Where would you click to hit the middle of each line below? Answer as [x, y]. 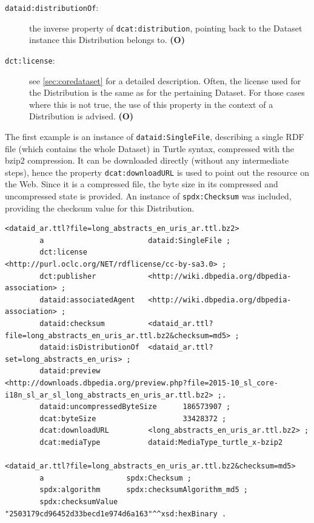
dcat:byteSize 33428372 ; [133, 418]
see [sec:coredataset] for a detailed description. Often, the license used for [165, 80]
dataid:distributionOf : [52, 7]
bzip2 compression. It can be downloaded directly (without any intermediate [147, 160]
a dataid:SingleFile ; [135, 240]
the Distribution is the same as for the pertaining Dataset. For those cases [167, 92]
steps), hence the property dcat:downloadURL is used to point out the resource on [157, 172]
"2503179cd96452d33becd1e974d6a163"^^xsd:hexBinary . [116, 514]
